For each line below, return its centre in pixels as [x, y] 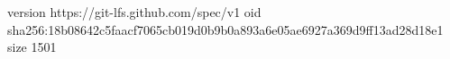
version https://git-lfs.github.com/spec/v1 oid [134, 12]
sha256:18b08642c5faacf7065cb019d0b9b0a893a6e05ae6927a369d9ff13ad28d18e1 [225, 29]
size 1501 [32, 47]
